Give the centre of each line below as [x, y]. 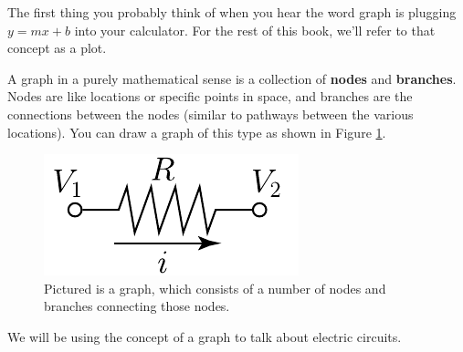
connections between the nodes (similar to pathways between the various [210, 114]
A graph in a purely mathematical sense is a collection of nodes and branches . [232, 78]
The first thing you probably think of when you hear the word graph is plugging [232, 12]
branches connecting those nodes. [137, 306]
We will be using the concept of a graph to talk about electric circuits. [205, 336]
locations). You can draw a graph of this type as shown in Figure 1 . [197, 132]
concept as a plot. [57, 48]
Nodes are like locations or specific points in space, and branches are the [210, 96]
